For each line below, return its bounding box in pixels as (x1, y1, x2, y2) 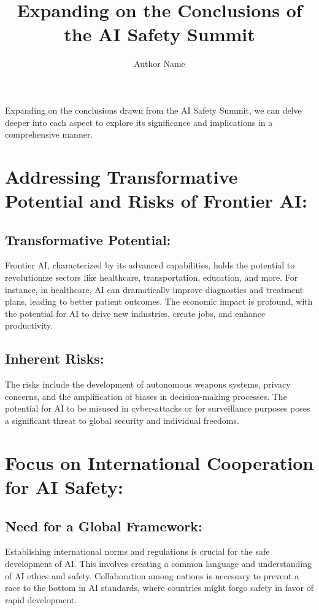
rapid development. (5, 593, 77, 606)
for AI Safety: (5, 474, 123, 499)
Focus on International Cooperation (5, 450, 314, 475)
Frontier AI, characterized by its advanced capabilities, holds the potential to (5, 259, 295, 272)
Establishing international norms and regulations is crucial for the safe (5, 545, 270, 558)
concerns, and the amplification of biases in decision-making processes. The (5, 389, 287, 402)
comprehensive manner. (5, 128, 93, 141)
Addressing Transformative (5, 163, 238, 189)
